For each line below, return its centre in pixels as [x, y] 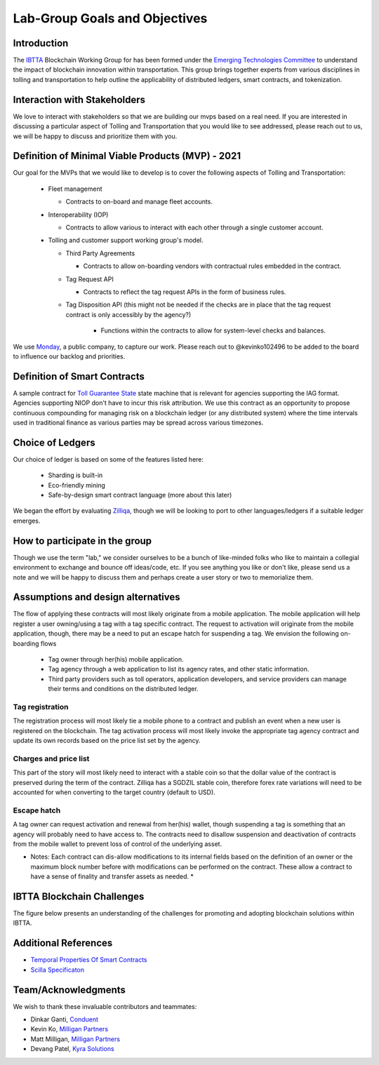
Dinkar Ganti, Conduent [64, 1019]
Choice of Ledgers [54, 442]
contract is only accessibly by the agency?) [128, 314]
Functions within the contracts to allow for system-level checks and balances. [213, 330]
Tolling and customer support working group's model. [126, 240]
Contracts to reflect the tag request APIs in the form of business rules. [185, 292]
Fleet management [75, 189]
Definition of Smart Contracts [79, 376]
